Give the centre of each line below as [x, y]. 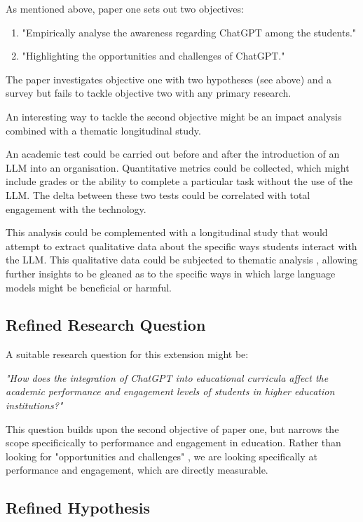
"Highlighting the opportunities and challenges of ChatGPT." [153, 56]
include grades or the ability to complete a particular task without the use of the [179, 181]
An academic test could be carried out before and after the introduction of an [173, 154]
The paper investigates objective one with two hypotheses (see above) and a [169, 79]
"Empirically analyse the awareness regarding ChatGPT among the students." [189, 32]
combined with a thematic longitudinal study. [103, 130]
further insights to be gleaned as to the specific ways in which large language [171, 273]
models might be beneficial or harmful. [89, 287]
